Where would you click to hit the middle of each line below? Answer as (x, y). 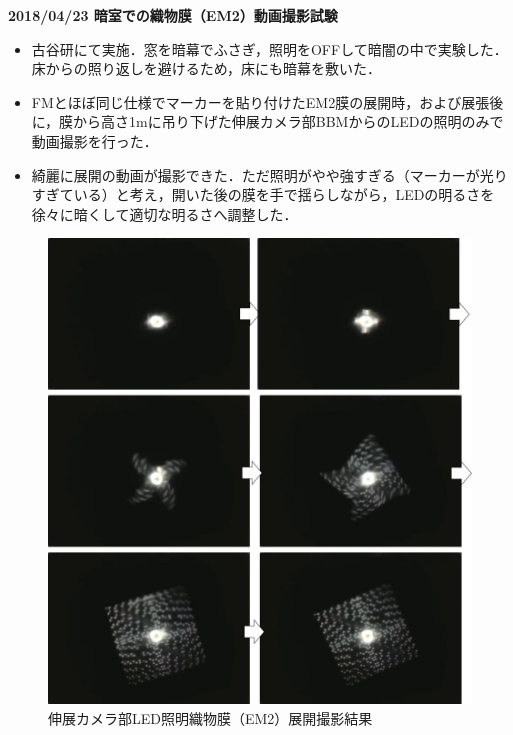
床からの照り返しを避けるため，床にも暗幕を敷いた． (206, 68)
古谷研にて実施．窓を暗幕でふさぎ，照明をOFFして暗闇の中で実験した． (269, 48)
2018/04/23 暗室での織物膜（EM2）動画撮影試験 (173, 15)
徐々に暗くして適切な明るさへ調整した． (164, 213)
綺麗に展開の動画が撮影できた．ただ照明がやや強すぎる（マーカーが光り (269, 174)
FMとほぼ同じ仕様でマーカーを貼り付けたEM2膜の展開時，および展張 (260, 101)
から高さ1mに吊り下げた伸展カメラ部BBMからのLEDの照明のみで (288, 121)
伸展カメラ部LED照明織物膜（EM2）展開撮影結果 (210, 717)
